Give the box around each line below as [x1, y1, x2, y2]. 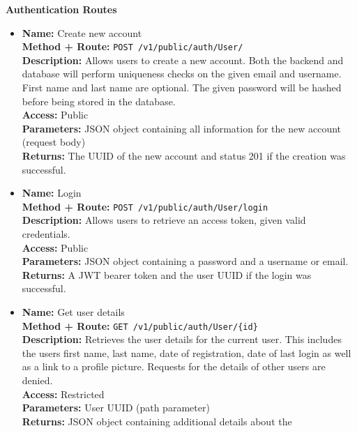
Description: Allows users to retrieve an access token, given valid [22, 213, 306, 227]
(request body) [22, 135, 86, 149]
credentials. [22, 227, 70, 241]
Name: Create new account [22, 25, 142, 40]
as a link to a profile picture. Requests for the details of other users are [22, 359, 326, 374]
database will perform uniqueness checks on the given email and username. [22, 66, 342, 81]
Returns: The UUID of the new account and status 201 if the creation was [22, 149, 346, 162]
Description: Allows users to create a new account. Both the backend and [22, 52, 344, 67]
